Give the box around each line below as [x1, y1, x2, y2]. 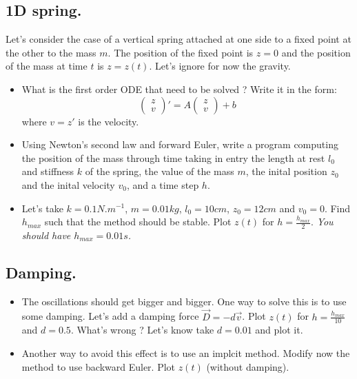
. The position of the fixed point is [108, 45, 254, 59]
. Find [324, 201, 351, 215]
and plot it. [255, 322, 303, 337]
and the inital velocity [21, 177, 115, 192]
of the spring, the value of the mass [85, 164, 234, 178]
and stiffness [21, 164, 74, 178]
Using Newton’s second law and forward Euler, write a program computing [21, 137, 338, 152]
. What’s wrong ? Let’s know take [70, 322, 214, 337]
